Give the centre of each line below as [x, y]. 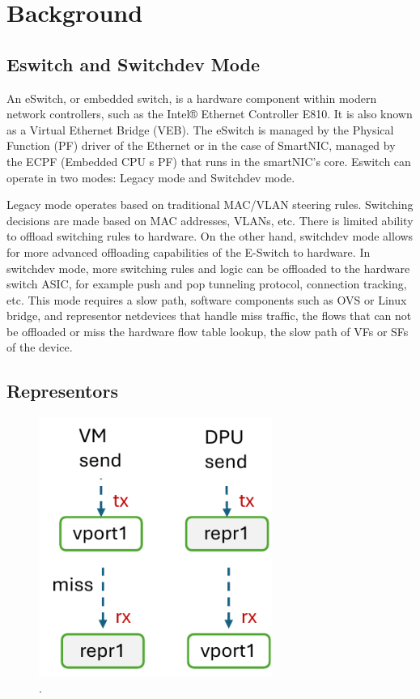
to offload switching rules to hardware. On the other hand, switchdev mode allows [210, 236]
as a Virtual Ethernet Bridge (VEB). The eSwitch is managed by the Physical [200, 129]
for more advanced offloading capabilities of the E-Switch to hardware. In [189, 251]
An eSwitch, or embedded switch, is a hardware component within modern [192, 98]
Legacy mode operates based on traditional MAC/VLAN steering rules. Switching [210, 205]
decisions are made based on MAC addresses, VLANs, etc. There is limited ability [210, 220]
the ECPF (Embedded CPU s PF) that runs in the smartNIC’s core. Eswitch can [209, 161]
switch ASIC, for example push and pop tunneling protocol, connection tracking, [207, 284]
